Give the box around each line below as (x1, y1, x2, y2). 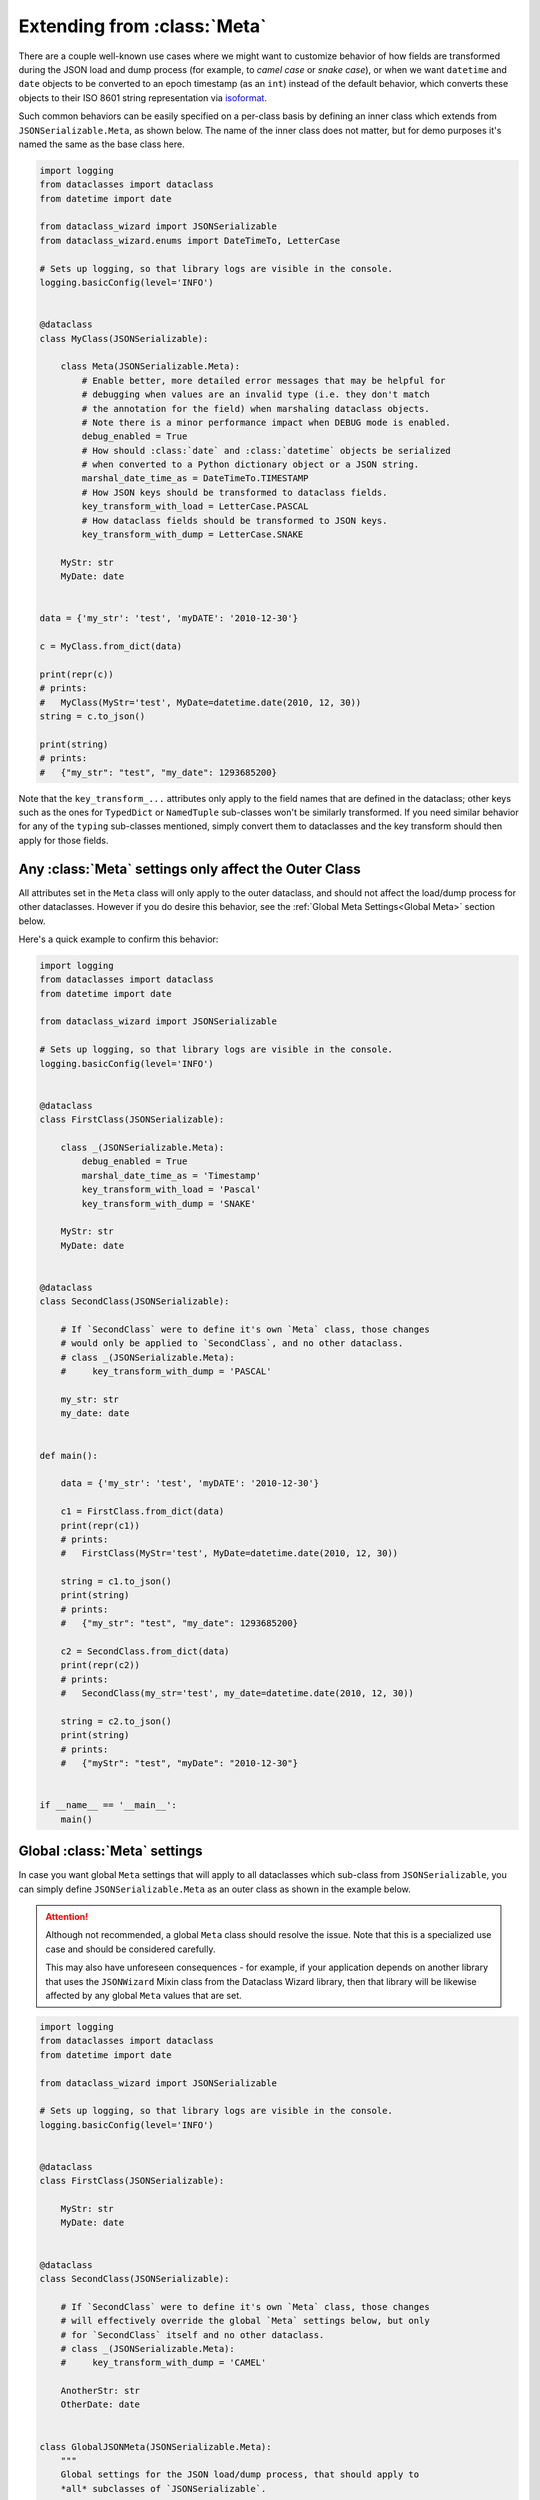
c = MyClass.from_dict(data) (39, 641, 183, 652)
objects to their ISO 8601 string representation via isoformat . (18, 91, 267, 104)
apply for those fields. (18, 834, 109, 846)
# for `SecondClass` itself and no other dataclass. (60, 2329, 325, 2340)
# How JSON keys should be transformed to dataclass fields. (81, 486, 388, 498)
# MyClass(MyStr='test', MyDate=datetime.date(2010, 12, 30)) (39, 696, 362, 708)
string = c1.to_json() (60, 1576, 172, 1587)
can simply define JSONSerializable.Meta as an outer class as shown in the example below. (18, 1883, 412, 1895)
